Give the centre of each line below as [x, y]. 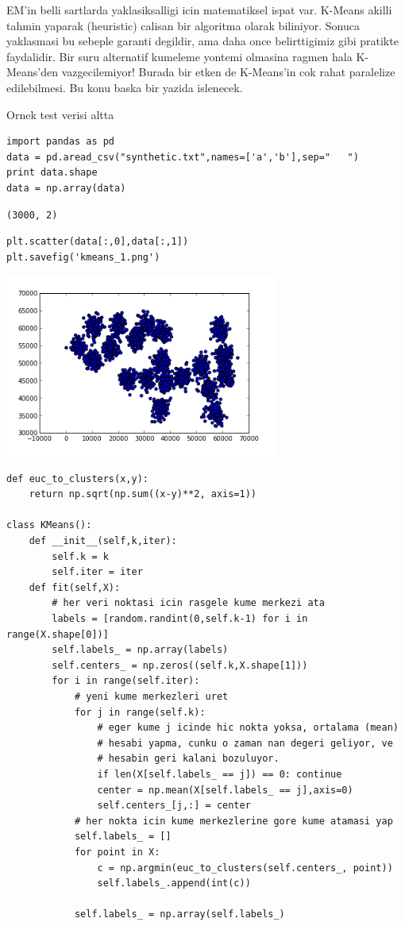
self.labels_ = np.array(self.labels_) [179, 914]
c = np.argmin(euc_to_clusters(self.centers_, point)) [245, 868]
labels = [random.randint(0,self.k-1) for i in [180, 619]
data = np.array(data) [66, 188]
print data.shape [52, 173]
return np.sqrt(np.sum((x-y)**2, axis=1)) [143, 494]
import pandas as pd [61, 142]
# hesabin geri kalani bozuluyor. [188, 759]
